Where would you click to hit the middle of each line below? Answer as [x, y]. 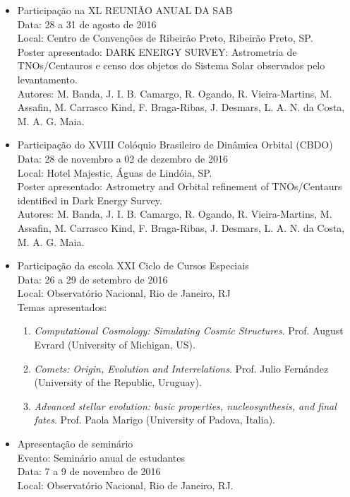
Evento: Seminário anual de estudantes [101, 457]
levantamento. [47, 79]
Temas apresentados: [62, 306]
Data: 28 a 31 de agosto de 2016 [87, 24]
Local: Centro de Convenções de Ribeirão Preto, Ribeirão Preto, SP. [165, 38]
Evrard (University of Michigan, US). [115, 345]
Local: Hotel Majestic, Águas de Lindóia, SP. [115, 172]
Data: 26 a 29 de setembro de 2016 [92, 279]
